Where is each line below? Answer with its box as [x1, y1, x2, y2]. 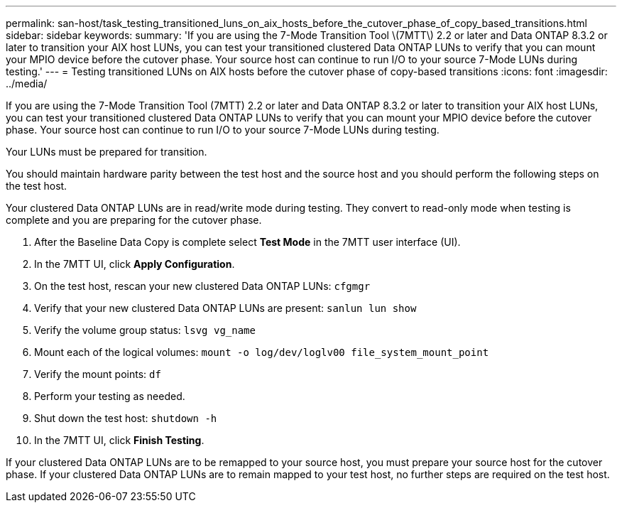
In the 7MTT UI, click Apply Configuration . [34, 258, 235, 270]
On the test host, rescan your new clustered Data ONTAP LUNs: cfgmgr [34, 280, 371, 292]
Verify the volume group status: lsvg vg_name [34, 324, 256, 336]
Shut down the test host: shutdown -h [34, 412, 217, 424]
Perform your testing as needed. [34, 390, 185, 402]
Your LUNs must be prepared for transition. [6, 146, 207, 158]
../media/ [6, 77, 48, 90]
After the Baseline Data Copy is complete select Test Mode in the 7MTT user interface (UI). [34, 236, 461, 248]
